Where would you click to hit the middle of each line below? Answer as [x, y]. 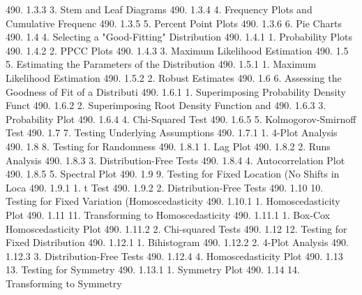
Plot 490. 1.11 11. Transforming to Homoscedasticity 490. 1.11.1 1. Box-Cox [168, 214]
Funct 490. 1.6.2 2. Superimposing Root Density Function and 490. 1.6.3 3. [166, 105]
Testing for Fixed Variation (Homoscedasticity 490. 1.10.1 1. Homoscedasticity [173, 201]
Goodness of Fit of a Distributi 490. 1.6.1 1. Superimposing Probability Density [176, 91]
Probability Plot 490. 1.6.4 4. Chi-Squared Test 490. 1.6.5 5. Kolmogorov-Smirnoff [181, 118]
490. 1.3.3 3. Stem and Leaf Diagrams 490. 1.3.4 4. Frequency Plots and [159, 9]
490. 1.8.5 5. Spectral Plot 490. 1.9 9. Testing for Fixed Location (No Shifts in [173, 174]
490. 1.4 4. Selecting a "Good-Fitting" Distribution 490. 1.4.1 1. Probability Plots [179, 37]
